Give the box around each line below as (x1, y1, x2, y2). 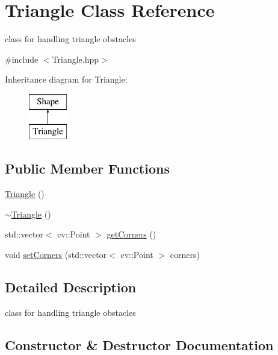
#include (5, 52, 39, 65)
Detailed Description (5, 278, 137, 297)
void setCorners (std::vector (5, 248, 107, 261)
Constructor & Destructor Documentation (5, 335, 274, 354)
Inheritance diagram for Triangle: (5, 73, 128, 86)
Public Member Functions (5, 159, 170, 178)
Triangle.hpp (52, 52, 99, 65)
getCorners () (107, 228, 156, 240)
